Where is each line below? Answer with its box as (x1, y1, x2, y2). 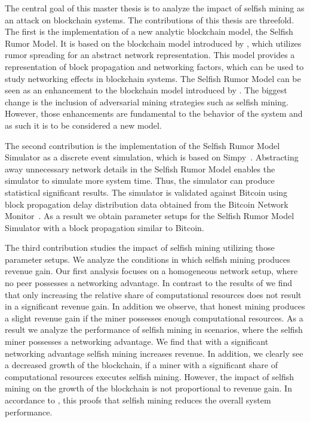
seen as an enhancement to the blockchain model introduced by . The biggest (5, 84, 287, 96)
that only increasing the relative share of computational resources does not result (5, 288, 302, 300)
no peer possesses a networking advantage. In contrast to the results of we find (5, 277, 293, 289)
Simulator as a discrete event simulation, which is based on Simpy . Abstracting (5, 151, 299, 163)
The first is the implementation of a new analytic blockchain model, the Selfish (5, 25, 293, 38)
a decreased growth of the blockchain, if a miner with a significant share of (5, 359, 278, 371)
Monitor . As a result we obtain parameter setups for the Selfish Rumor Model (5, 210, 294, 222)
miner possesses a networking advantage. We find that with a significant (5, 335, 269, 348)
